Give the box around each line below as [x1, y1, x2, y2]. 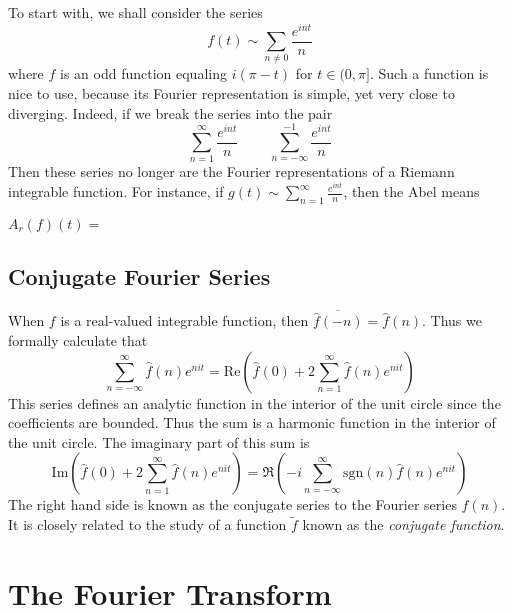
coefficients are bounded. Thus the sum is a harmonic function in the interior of [8, 412, 496, 433]
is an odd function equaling [60, 63, 227, 84]
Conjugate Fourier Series [8, 261, 271, 292]
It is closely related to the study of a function [8, 514, 287, 535]
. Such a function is [369, 63, 489, 84]
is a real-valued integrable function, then [60, 310, 309, 331]
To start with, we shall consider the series [8, 2, 263, 22]
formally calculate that [8, 330, 148, 351]
